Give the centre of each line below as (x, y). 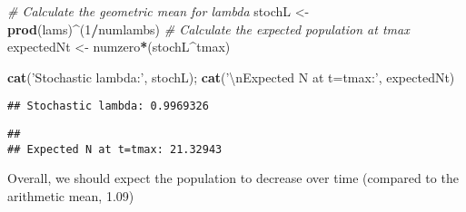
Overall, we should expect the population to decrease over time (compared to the (233, 178)
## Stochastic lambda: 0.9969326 (108, 106)
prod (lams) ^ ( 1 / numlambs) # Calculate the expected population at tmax (208, 29)
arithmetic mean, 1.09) (71, 195)
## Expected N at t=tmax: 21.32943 (115, 149)
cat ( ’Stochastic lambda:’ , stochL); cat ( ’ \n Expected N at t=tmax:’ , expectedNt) (231, 77)
